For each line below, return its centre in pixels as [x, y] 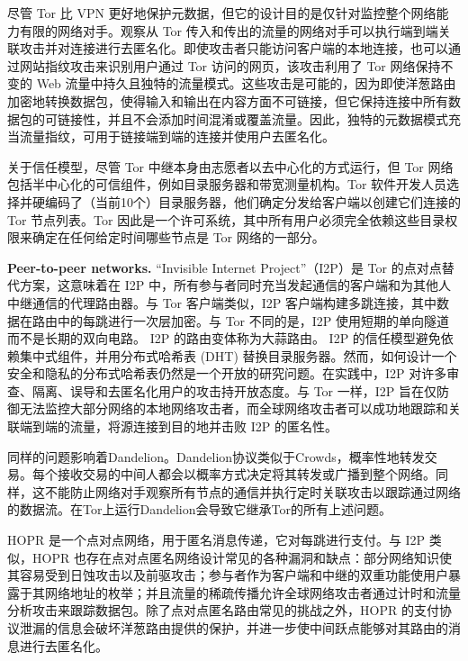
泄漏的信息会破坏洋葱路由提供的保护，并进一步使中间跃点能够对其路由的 [234, 628]
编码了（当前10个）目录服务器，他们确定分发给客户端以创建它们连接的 [252, 201]
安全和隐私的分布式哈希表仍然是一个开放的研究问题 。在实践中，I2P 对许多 [227, 373]
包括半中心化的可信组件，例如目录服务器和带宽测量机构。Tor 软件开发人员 [227, 184]
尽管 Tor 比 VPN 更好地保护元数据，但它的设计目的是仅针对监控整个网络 [222, 13]
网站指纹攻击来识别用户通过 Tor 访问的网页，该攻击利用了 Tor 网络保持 [230, 65]
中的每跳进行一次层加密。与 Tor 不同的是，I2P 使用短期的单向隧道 [253, 320]
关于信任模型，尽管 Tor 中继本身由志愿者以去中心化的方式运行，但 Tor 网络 [230, 166]
